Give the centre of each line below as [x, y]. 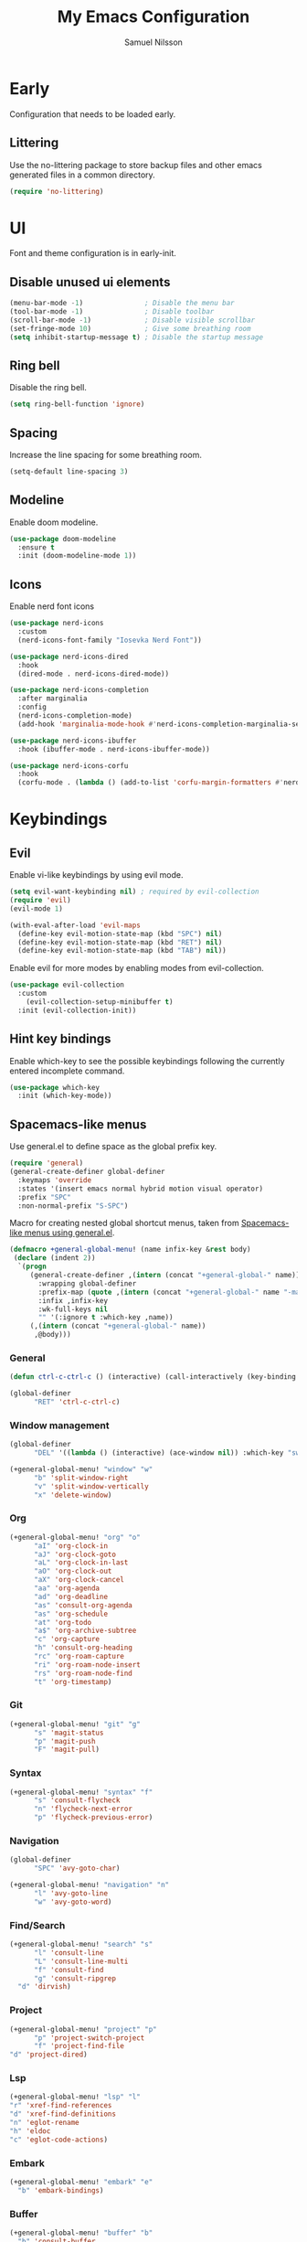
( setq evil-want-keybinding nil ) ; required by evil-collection [134, 892]
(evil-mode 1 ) [37, 908]
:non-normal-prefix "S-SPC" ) [73, 1206]
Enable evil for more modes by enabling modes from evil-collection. [137, 968]
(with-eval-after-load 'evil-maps [75, 925]
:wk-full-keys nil [73, 1309]
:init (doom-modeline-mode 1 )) [77, 556]
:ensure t [36, 547]
